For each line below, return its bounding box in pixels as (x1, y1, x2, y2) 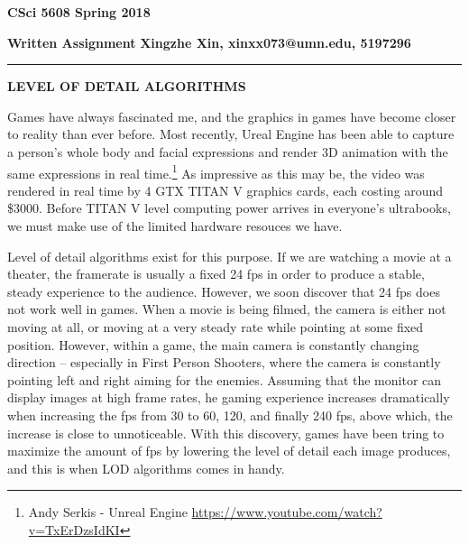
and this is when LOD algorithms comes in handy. (7, 458, 285, 477)
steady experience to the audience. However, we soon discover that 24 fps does (7, 281, 440, 300)
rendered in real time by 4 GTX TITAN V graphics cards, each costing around (7, 180, 444, 199)
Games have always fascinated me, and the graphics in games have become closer (7, 106, 456, 125)
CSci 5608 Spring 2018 (7, 3, 151, 21)
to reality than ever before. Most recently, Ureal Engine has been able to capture (7, 124, 455, 143)
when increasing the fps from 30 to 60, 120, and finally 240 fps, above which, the (7, 405, 453, 424)
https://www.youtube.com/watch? (191, 503, 382, 521)
